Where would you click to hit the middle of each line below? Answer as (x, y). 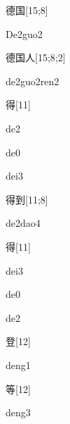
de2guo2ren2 (33, 81)
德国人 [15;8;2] (36, 57)
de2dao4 (23, 223)
